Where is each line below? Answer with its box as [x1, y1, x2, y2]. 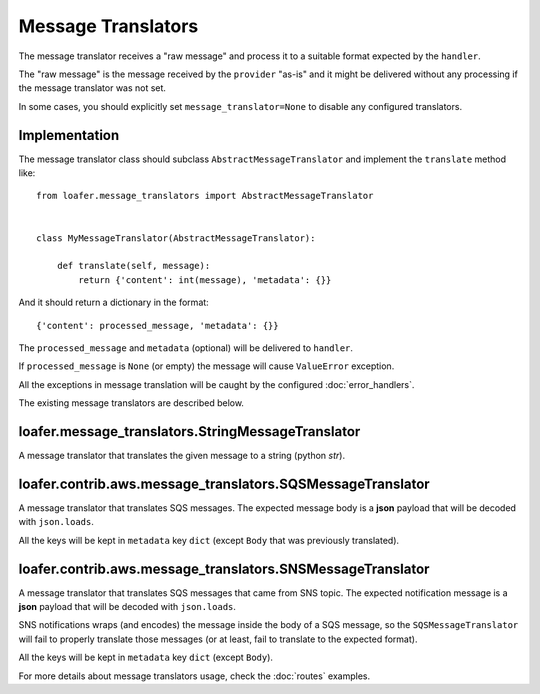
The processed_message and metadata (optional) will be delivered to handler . [18, 341, 354, 354]
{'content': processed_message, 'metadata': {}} [36, 320, 279, 331]
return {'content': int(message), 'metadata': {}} [78, 274, 332, 285]
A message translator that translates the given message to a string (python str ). [18, 450, 345, 461]
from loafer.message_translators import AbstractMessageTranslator [36, 190, 374, 202]
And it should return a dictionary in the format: [18, 296, 209, 309]
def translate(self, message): [56, 260, 211, 272]
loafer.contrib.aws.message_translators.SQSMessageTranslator [18, 475, 430, 492]
